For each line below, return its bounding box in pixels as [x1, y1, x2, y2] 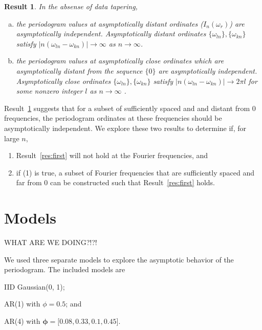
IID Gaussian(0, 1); [4, 281, 65, 292]
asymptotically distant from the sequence [16, 65, 143, 76]
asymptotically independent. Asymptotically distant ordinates [16, 28, 206, 39]
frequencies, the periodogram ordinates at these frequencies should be [4, 113, 222, 123]
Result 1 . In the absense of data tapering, [4, 1, 138, 11]
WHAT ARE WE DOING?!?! [4, 237, 97, 248]
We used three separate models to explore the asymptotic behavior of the [4, 254, 234, 265]
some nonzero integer [16, 85, 83, 96]
